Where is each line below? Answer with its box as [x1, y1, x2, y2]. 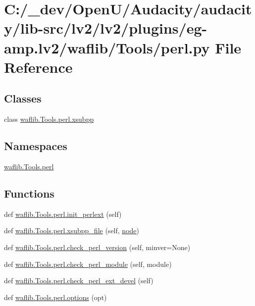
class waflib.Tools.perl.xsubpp [4, 114, 94, 124]
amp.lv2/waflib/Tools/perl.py [4, 37, 210, 57]
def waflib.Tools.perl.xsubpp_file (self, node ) [4, 225, 139, 236]
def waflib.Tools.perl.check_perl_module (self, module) [4, 258, 172, 269]
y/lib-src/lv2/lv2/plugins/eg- [4, 18, 207, 38]
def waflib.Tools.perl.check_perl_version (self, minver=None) [4, 242, 191, 252]
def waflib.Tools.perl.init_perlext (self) [4, 208, 122, 219]
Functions [4, 185, 54, 201]
